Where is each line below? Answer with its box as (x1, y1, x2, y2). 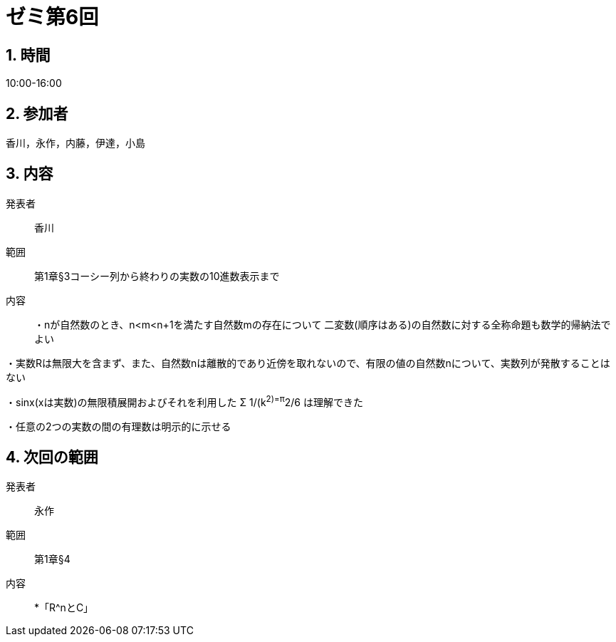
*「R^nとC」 (34, 601, 94, 614)
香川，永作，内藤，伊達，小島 (6, 137, 145, 150)
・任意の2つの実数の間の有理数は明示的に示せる (6, 420, 231, 433)
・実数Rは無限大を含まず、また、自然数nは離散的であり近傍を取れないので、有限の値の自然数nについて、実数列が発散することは (6, 356, 610, 369)
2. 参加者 (6, 104, 68, 123)
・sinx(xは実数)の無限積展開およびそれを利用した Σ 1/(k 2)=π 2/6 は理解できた (6, 393, 363, 408)
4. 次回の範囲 (6, 447, 98, 466)
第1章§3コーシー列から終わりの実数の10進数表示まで (34, 269, 280, 282)
